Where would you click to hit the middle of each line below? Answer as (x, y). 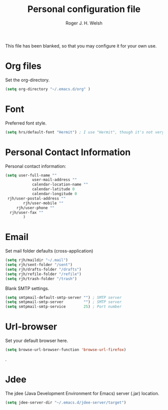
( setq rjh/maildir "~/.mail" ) (37, 260)
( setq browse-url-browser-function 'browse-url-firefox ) (66, 350)
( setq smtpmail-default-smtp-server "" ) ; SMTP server (63, 297)
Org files (23, 66)
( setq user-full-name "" (31, 175)
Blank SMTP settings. (27, 288)
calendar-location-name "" (60, 184)
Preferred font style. (26, 123)
